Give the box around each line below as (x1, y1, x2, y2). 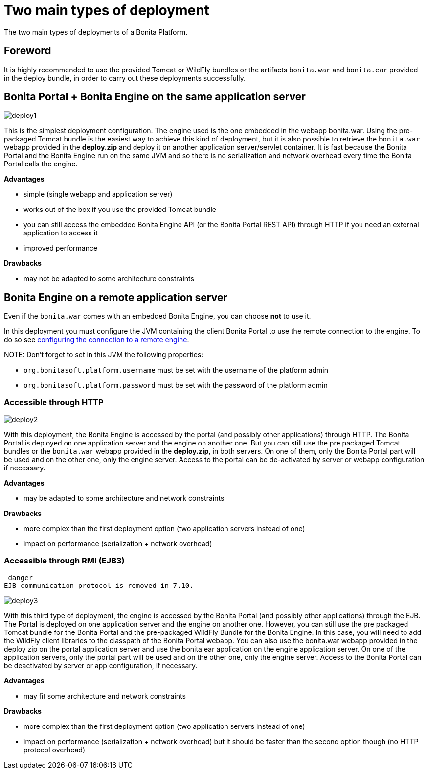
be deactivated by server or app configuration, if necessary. (4, 661, 198, 670)
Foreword (4, 45, 51, 57)
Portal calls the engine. (4, 160, 78, 168)
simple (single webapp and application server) (23, 190, 173, 199)
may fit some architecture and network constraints (23, 691, 186, 700)
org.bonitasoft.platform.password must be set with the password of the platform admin (23, 381, 328, 390)
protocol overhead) (23, 745, 86, 754)
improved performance (23, 244, 98, 253)
